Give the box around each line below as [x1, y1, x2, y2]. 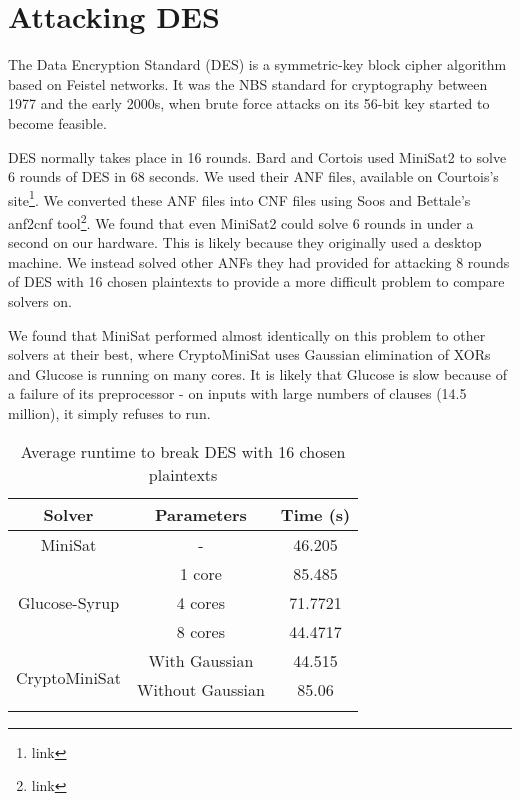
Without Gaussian [136, 677, 265, 701]
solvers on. [8, 290, 72, 311]
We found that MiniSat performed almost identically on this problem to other [8, 324, 486, 345]
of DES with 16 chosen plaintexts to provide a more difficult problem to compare [8, 271, 505, 292]
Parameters [155, 502, 247, 526]
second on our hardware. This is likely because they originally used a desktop [8, 232, 482, 253]
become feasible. [8, 112, 107, 133]
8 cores [176, 619, 225, 643]
